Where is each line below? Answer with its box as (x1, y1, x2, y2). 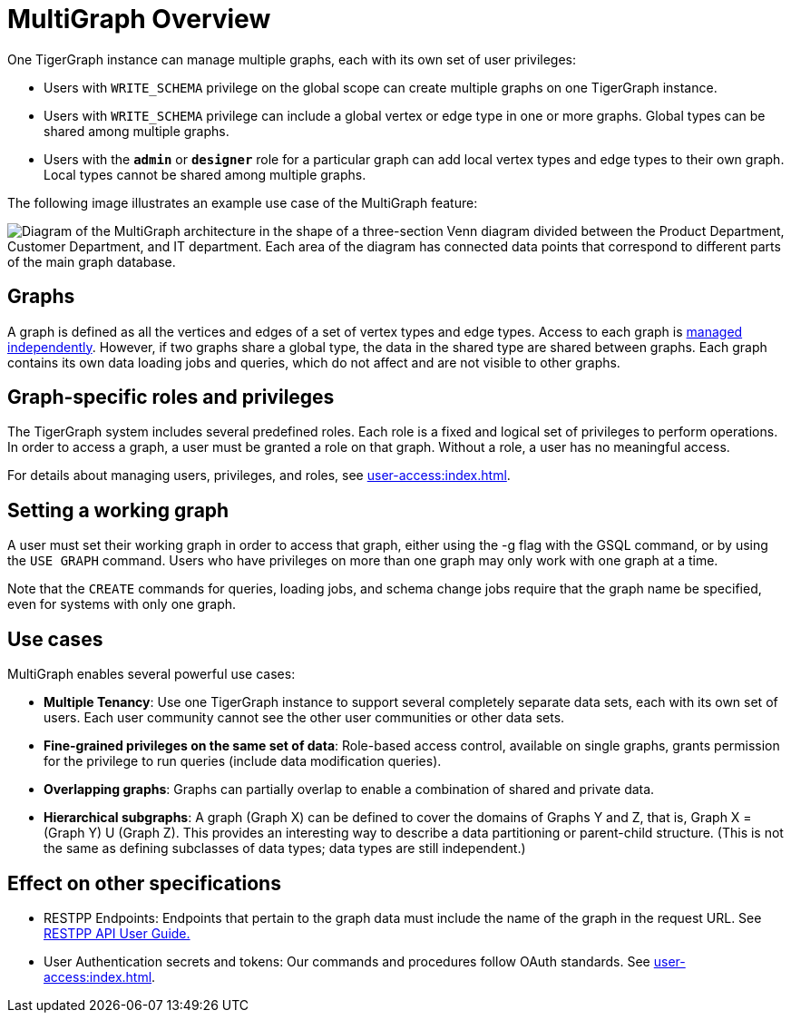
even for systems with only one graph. (7, 596, 237, 613)
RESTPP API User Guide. (44, 925, 190, 941)
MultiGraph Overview (7, 4, 271, 34)
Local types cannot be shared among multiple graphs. (44, 166, 366, 182)
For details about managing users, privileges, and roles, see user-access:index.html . (7, 467, 511, 484)
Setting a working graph (7, 498, 229, 522)
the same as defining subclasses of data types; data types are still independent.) (44, 840, 526, 857)
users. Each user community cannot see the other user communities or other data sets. (44, 710, 565, 726)
